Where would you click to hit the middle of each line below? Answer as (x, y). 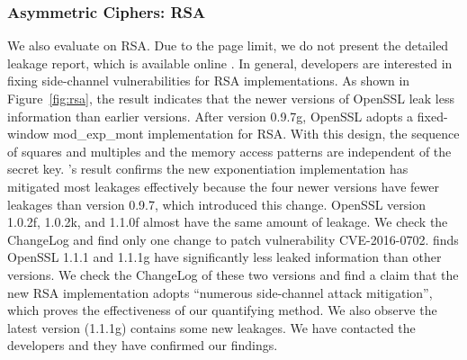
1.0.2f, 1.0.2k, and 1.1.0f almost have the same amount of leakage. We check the (228, 222)
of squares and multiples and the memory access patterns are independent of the (229, 151)
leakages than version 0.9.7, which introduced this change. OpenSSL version (216, 204)
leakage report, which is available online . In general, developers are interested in (230, 63)
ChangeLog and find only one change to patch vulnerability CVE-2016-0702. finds (233, 239)
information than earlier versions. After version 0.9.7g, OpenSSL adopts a (211, 116)
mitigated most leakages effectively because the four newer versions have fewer (223, 186)
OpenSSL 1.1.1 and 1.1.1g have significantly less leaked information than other (225, 257)
